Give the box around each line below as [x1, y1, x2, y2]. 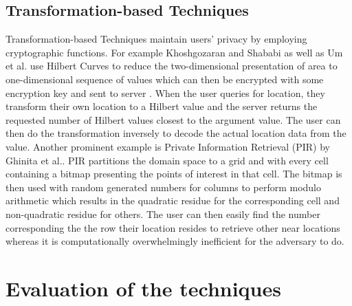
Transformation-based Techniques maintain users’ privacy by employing [5, 32, 307, 46]
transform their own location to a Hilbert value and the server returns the [5, 99, 318, 113]
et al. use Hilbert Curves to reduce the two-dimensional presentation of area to [5, 58, 338, 73]
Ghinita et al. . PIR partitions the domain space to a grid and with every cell [5, 153, 329, 167]
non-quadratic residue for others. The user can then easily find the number [5, 206, 320, 221]
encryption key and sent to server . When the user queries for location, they [5, 85, 325, 100]
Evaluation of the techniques [5, 274, 281, 302]
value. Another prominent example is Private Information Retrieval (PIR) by [5, 139, 331, 153]
